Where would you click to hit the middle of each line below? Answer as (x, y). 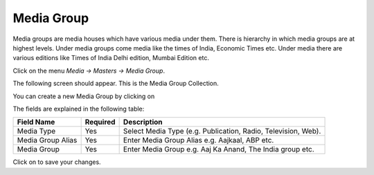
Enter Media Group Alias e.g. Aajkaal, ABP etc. (198, 140)
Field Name (36, 122)
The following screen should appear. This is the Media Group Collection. (116, 84)
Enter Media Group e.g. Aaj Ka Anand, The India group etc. (219, 149)
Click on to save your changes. (57, 162)
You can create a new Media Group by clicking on (84, 96)
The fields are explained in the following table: (79, 109)
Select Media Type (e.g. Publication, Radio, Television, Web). (222, 131)
